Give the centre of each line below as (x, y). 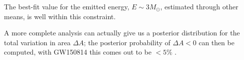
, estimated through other (199, 6)
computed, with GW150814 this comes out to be (78, 52)
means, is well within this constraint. (60, 16)
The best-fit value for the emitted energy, (67, 6)
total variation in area (37, 42)
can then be (216, 42)
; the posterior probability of (127, 42)
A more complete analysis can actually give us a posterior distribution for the (122, 33)
